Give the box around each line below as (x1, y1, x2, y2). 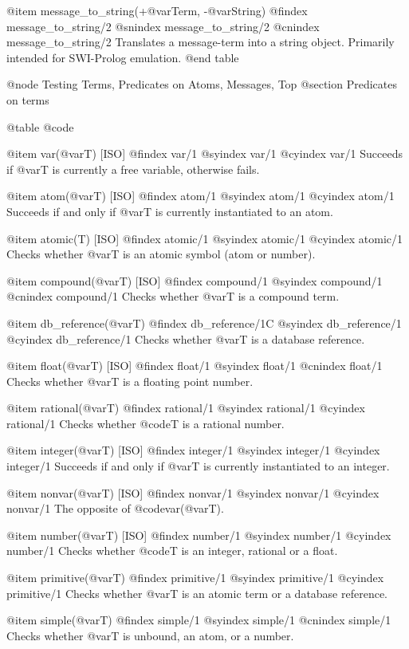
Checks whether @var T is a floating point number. (6, 372, 254, 389)
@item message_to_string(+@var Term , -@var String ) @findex (6, 2, 308, 18)
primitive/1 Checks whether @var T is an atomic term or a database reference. (6, 584, 388, 601)
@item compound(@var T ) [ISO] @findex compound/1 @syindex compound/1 (6, 272, 383, 289)
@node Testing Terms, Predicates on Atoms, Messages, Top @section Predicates (6, 76, 397, 92)
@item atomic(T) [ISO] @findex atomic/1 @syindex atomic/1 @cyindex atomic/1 (6, 230, 403, 246)
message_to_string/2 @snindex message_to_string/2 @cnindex (6, 18, 320, 34)
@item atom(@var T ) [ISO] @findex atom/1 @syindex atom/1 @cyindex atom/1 (6, 187, 395, 204)
